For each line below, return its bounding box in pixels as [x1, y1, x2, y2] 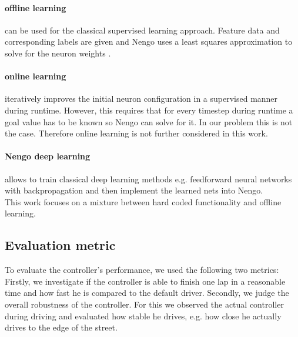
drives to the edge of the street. [5, 321, 118, 333]
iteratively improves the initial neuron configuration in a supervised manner [5, 92, 278, 105]
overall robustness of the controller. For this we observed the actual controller [5, 298, 284, 310]
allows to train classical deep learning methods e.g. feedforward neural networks [5, 172, 292, 185]
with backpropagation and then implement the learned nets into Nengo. [5, 184, 263, 196]
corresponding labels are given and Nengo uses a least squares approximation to [5, 35, 293, 48]
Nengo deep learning [5, 150, 91, 162]
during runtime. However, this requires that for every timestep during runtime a [5, 104, 293, 116]
